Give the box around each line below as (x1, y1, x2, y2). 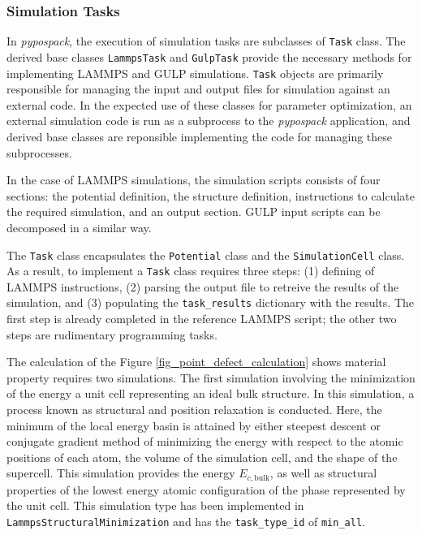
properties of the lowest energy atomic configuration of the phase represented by (6, 481, 406, 498)
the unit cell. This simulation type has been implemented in (6, 497, 304, 514)
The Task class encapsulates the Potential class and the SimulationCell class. (6, 246, 405, 263)
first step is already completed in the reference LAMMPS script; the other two (6, 310, 397, 327)
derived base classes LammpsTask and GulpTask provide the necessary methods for (6, 48, 412, 65)
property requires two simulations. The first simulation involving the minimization (6, 369, 416, 386)
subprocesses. (6, 144, 72, 161)
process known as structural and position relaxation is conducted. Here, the (6, 401, 382, 418)
